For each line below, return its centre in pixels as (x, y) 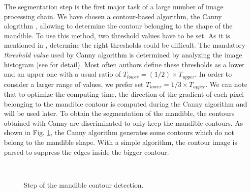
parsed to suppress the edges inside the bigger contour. (87, 152)
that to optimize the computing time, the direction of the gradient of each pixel (124, 94)
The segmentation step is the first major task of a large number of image (114, 6)
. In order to (213, 74)
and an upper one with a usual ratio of (63, 74)
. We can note (226, 84)
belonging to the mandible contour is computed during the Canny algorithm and (126, 103)
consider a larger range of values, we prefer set (74, 84)
